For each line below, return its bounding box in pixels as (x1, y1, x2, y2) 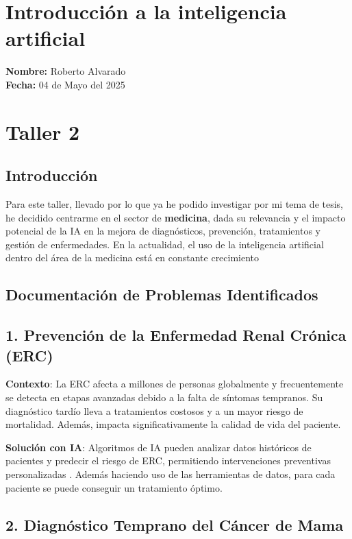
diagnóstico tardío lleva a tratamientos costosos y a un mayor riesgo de (5, 403, 303, 418)
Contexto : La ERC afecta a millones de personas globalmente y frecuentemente (5, 376, 344, 391)
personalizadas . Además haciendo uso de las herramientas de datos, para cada (5, 466, 336, 481)
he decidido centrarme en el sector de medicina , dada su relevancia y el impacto (5, 210, 346, 224)
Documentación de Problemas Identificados (5, 284, 318, 305)
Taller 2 (5, 117, 80, 145)
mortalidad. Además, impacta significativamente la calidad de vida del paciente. (5, 417, 341, 431)
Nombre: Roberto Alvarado (5, 64, 126, 78)
